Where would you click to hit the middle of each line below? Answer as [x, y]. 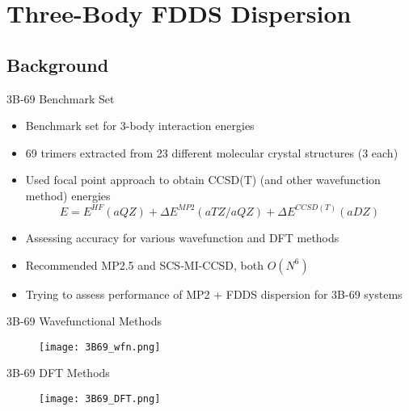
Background [58, 64]
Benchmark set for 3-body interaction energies [140, 126]
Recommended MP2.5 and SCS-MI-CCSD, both [145, 264]
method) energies [68, 195]
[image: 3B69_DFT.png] [100, 399]
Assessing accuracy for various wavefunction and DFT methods [182, 237]
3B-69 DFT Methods [58, 373]
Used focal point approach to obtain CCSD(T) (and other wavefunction [203, 180]
